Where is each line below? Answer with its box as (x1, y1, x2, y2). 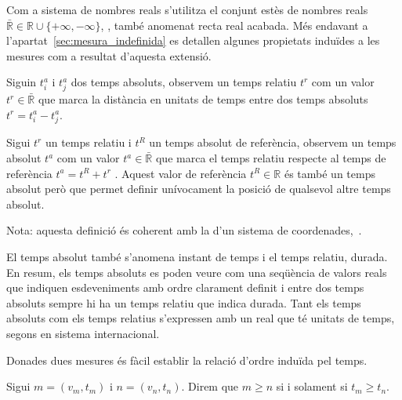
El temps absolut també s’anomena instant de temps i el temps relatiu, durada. (6, 249, 388, 264)
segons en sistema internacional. (6, 325, 160, 341)
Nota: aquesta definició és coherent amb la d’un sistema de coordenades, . (6, 222, 362, 238)
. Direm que (181, 378, 239, 395)
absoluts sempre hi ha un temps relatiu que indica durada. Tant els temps (6, 294, 361, 311)
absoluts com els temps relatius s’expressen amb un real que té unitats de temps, (6, 310, 395, 326)
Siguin (6, 74, 37, 90)
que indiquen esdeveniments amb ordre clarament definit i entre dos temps (6, 279, 364, 296)
